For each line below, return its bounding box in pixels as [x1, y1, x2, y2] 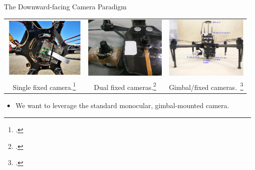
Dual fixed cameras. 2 [94, 80, 156, 92]
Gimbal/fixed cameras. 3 [169, 80, 243, 92]
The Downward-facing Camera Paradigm [4, 1, 127, 11]
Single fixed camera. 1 [13, 80, 76, 92]
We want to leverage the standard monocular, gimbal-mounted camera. [15, 100, 229, 111]
